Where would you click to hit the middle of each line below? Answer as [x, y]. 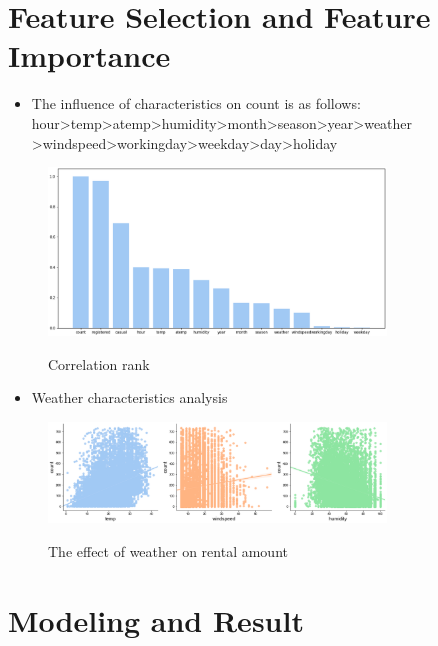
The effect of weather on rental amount [168, 550]
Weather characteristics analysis [129, 397]
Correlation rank [99, 363]
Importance [89, 55]
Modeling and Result [156, 619]
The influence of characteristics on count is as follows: [196, 103]
